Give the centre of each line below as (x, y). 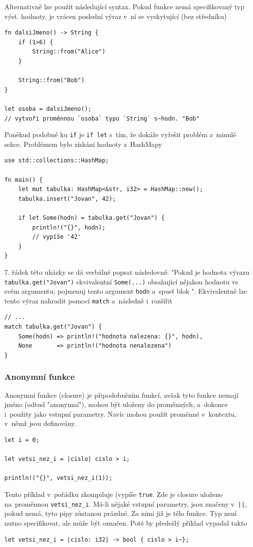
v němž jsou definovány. (40, 423)
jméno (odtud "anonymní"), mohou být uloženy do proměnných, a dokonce (116, 404)
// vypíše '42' (57, 237)
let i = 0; (22, 440)
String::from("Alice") (69, 52)
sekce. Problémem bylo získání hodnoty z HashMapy (83, 144)
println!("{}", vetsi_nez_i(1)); (58, 478)
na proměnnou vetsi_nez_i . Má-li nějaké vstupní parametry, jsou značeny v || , (126, 503)
